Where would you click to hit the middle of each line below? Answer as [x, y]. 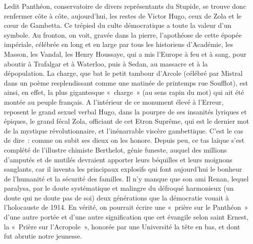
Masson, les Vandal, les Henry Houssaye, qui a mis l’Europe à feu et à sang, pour [125, 54]
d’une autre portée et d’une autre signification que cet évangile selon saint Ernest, [126, 217]
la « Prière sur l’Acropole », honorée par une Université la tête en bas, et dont [122, 226]
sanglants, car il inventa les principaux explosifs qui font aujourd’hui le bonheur [123, 169]
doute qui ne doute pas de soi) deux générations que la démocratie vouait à [117, 197]
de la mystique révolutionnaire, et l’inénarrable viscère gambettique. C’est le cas [124, 130]
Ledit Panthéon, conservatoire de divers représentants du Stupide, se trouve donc [125, 6]
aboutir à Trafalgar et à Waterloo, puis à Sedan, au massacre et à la [106, 63]
